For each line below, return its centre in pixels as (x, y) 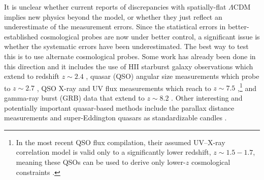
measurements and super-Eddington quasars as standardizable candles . (115, 118)
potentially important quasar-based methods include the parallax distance (119, 107)
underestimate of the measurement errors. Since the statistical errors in (115, 27)
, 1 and (247, 87)
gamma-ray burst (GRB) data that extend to (74, 98)
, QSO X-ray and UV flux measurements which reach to (124, 88)
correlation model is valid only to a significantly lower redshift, (113, 152)
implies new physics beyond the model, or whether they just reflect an (113, 16)
